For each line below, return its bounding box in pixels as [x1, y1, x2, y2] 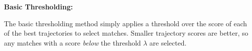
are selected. [149, 37, 187, 48]
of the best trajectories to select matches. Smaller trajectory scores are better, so [4, 28, 249, 38]
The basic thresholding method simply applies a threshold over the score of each [4, 18, 247, 28]
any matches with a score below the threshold [4, 37, 141, 48]
